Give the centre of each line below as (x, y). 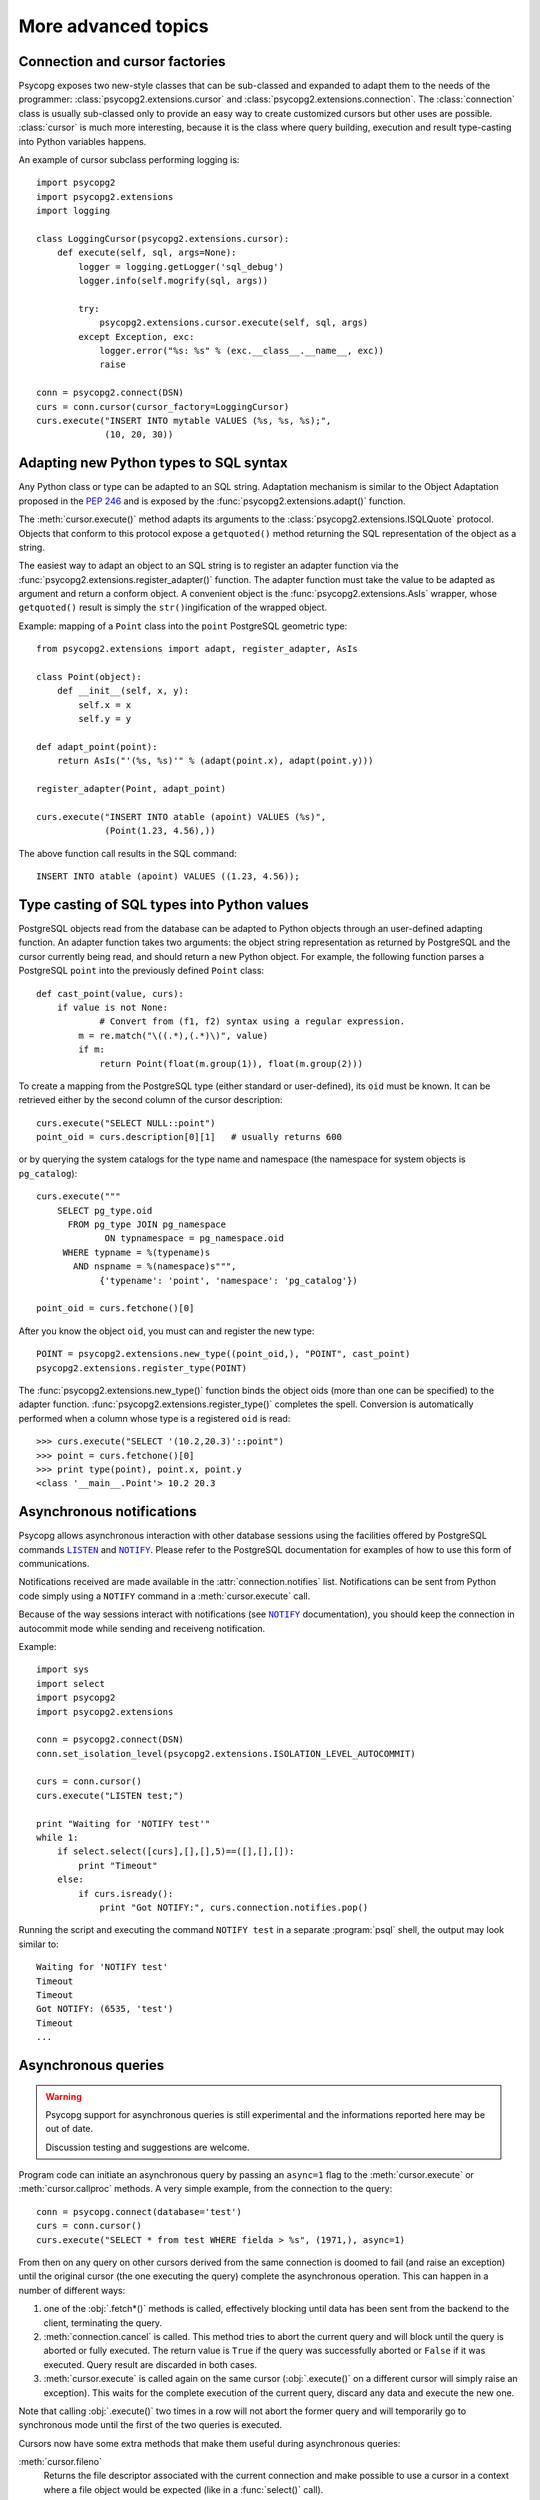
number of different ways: (72, 2290)
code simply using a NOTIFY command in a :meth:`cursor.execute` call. (164, 1596)
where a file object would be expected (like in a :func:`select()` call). (183, 2489)
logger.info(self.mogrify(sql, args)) (173, 281)
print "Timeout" (118, 1865)
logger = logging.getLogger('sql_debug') (181, 266)
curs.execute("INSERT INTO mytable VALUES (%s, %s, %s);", (184, 421)
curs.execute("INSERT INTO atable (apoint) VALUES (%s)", (181, 816)
